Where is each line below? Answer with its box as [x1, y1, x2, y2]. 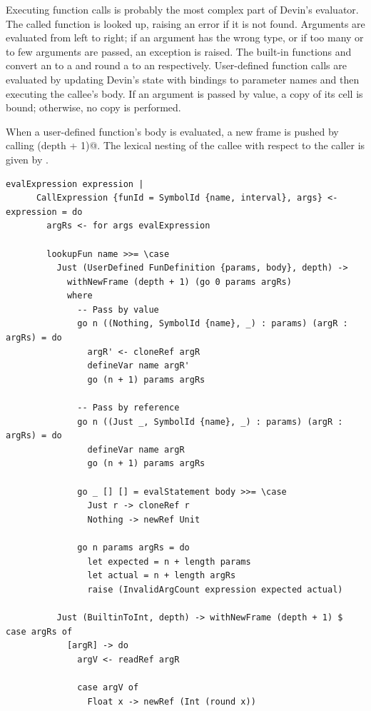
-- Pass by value [77, 304, 159, 315]
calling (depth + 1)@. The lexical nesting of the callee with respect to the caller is [6, 138, 365, 153]
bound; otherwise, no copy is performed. [6, 100, 181, 115]
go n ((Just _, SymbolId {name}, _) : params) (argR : [77, 416, 343, 427]
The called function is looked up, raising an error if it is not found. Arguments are [6, 16, 365, 31]
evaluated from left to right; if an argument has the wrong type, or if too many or [6, 30, 364, 45]
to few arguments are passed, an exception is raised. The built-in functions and [6, 44, 352, 59]
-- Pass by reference [77, 403, 180, 413]
